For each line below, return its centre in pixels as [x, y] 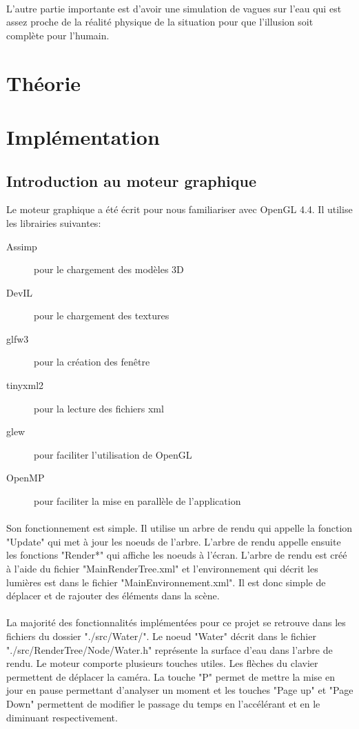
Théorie [44, 82]
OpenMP [25, 478]
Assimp [22, 246]
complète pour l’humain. [58, 35]
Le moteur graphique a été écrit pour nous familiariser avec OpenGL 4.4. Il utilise [179, 209]
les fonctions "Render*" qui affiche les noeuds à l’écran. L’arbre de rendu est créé [177, 555]
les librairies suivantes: [54, 222]
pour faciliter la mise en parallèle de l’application [137, 501]
